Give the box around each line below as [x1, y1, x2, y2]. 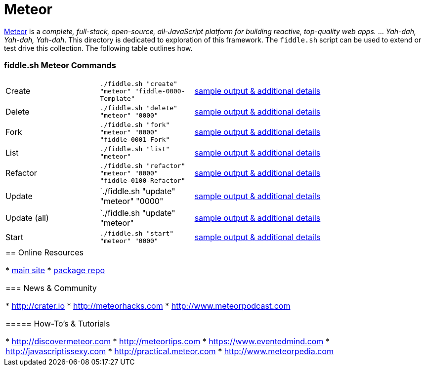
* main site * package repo [5, 265, 105, 275]
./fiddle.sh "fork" [100, 121, 170, 128]
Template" [100, 94, 135, 102]
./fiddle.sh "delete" [100, 104, 177, 112]
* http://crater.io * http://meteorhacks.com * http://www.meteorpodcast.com [5, 300, 291, 311]
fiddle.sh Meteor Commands [4, 60, 116, 71]
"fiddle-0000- [134, 87, 185, 95]
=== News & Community [5, 283, 97, 293]
